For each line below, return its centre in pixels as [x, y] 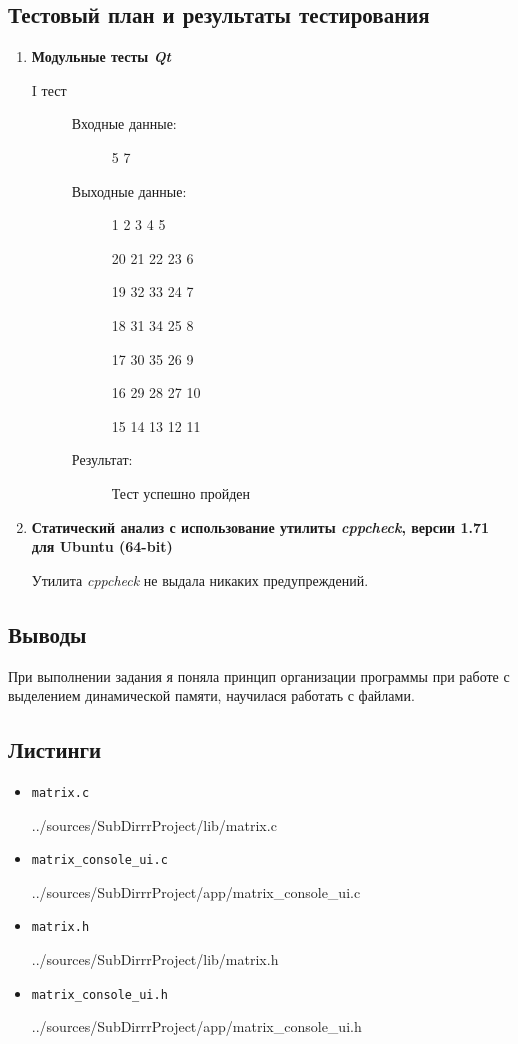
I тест [49, 89]
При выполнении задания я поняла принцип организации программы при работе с [259, 675]
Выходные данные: [129, 190]
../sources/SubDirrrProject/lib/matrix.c [154, 824]
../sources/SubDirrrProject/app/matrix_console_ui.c [196, 891]
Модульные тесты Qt [101, 56]
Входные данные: [124, 123]
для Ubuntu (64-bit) [102, 546]
